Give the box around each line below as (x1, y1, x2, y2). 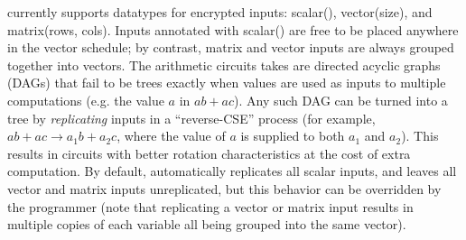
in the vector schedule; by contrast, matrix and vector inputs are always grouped (7, 38, 454, 57)
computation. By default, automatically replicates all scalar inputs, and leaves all (7, 162, 457, 180)
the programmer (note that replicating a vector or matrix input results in (7, 197, 414, 216)
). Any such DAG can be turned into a (234, 90, 448, 109)
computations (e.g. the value (7, 90, 164, 109)
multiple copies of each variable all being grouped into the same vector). (7, 215, 406, 234)
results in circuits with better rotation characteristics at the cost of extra (7, 143, 411, 162)
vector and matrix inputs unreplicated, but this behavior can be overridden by (7, 179, 442, 198)
